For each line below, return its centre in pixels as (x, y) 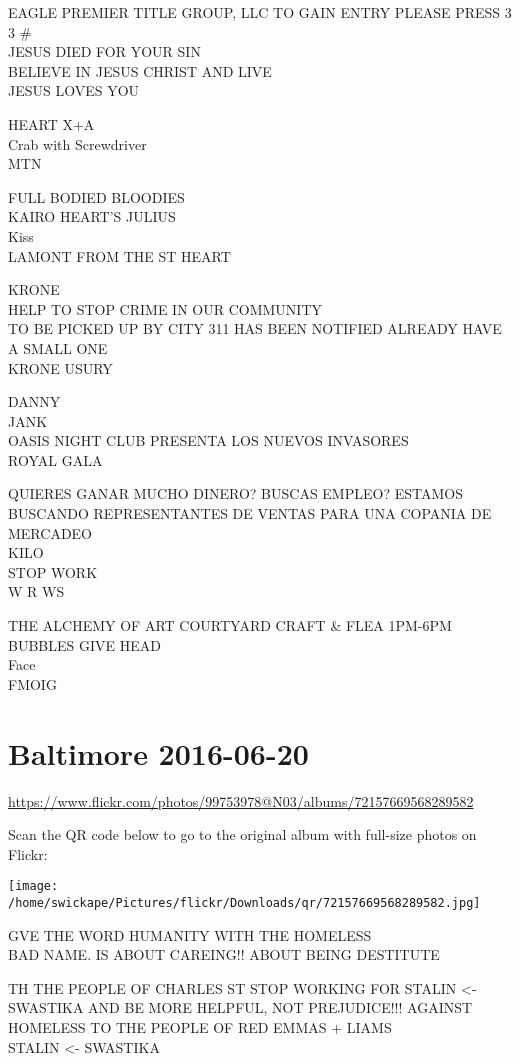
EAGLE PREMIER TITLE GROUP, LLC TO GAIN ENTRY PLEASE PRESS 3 (260, 12)
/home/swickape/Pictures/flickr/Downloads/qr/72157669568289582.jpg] (244, 902)
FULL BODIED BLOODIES (96, 196)
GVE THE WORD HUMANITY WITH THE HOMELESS (190, 934)
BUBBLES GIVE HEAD (84, 644)
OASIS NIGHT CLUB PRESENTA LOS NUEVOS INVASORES (208, 440)
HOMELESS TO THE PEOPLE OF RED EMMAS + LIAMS (200, 1027)
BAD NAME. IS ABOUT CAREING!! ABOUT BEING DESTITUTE (224, 954)
